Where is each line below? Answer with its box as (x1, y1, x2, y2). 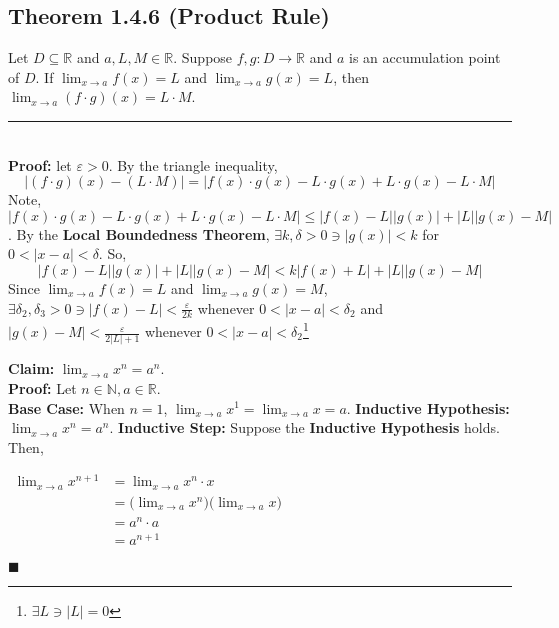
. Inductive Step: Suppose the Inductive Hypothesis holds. (109, 417, 500, 438)
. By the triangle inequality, (108, 154, 278, 175)
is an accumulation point (349, 47, 501, 68)
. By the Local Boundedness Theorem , (8, 223, 270, 244)
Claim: (8, 358, 55, 379)
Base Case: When (8, 397, 125, 418)
